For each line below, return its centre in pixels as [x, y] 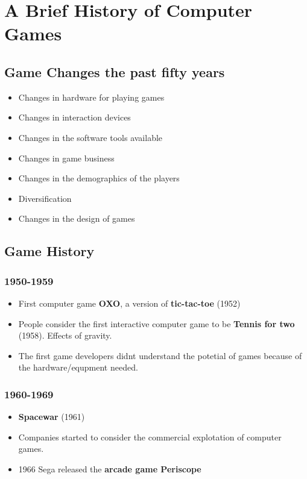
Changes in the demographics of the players [99, 178]
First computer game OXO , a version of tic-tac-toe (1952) [129, 303]
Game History [49, 251]
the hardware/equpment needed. [78, 367]
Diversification [45, 198]
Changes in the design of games [77, 218]
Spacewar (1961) [52, 417]
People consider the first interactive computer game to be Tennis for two [157, 323]
